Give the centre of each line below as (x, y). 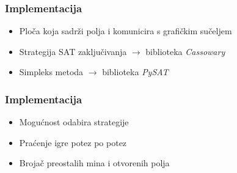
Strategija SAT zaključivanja (73, 51)
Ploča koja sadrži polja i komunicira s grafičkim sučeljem (126, 31)
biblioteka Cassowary (185, 51)
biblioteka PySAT (135, 72)
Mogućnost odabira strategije (74, 122)
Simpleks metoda (51, 72)
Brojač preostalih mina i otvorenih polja (94, 163)
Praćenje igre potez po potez (73, 142)
